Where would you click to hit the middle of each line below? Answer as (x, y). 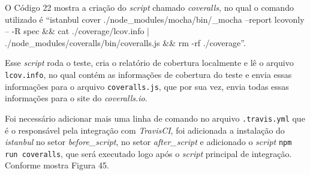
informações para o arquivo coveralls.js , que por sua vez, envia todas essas (147, 86)
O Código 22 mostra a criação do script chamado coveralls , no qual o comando (149, 7)
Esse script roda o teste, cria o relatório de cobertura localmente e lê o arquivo (149, 63)
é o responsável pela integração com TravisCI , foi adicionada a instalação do (145, 130)
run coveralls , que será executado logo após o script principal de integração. (148, 153)
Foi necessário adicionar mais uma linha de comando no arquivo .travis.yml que (155, 118)
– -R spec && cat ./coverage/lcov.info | (77, 31)
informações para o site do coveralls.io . (76, 98)
